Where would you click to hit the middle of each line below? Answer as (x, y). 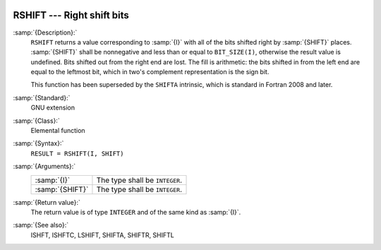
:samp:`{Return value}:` (47, 202)
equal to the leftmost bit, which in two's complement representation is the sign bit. (150, 72)
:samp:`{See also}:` (41, 225)
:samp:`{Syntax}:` (38, 143)
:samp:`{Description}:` (45, 32)
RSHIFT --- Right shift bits (71, 15)
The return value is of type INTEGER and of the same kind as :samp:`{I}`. (136, 212)
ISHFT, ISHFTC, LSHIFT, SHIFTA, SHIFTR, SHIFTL (102, 235)
